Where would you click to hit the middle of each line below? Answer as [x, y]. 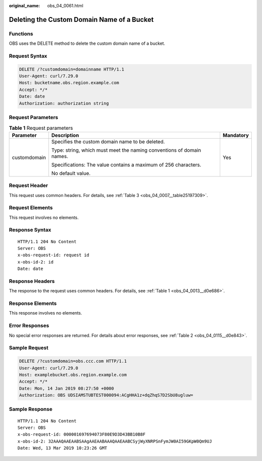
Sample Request [29, 348]
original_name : [25, 6]
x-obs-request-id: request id [54, 255]
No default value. [71, 173]
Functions [21, 34]
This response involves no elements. [46, 313]
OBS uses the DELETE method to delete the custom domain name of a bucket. [87, 43]
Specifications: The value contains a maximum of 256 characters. [126, 164]
